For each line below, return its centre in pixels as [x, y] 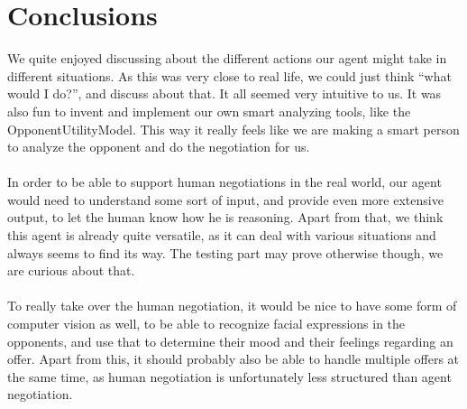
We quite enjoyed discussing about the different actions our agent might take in [227, 58]
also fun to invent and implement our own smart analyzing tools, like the [209, 111]
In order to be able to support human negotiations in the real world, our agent [224, 182]
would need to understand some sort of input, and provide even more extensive [225, 199]
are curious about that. [71, 270]
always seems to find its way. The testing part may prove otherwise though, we [225, 252]
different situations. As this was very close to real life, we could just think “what [229, 75]
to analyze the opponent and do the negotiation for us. [159, 147]
